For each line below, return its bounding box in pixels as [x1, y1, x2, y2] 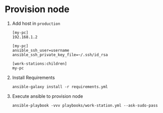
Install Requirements [12, 74, 55, 81]
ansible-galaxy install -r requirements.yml [12, 84, 108, 89]
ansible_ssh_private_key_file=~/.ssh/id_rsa [12, 52, 108, 57]
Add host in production [12, 20, 60, 26]
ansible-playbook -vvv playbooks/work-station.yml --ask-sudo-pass [12, 103, 158, 108]
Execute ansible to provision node [12, 93, 83, 99]
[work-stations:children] [12, 61, 67, 66]
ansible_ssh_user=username [12, 48, 70, 53]
